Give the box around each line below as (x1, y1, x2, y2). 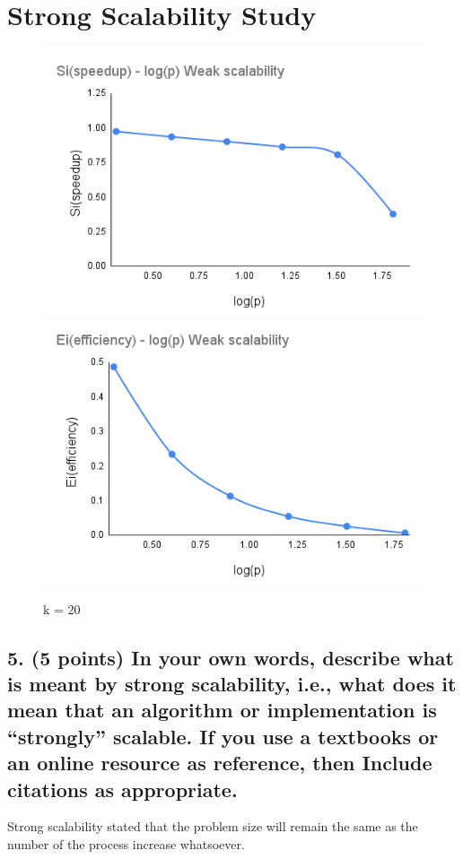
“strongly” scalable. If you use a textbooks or (7, 722, 439, 750)
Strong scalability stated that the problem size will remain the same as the (7, 817, 418, 836)
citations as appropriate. (7, 775, 238, 803)
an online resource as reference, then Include (7, 749, 432, 777)
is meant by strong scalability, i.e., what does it (7, 670, 457, 698)
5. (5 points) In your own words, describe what (7, 643, 454, 671)
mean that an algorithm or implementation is (7, 696, 437, 724)
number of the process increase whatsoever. (7, 835, 245, 853)
